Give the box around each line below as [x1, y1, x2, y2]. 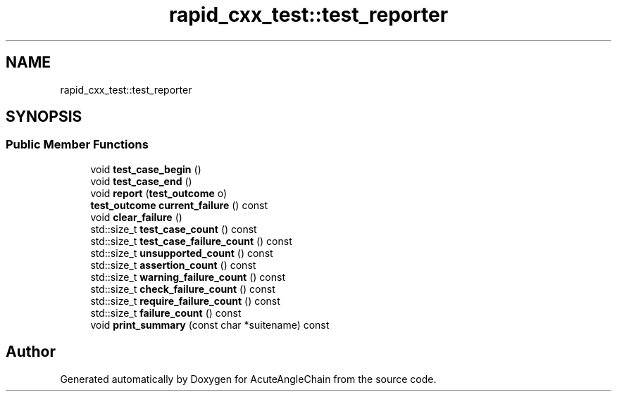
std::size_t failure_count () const [90, 306, 242, 319]
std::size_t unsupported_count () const [90, 246, 273, 259]
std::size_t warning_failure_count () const [90, 270, 285, 283]
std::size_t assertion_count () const [90, 258, 256, 271]
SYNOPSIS [6, 108, 82, 126]
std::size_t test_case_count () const [90, 222, 257, 235]
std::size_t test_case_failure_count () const [90, 234, 292, 247]
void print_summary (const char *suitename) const [90, 318, 330, 331]
